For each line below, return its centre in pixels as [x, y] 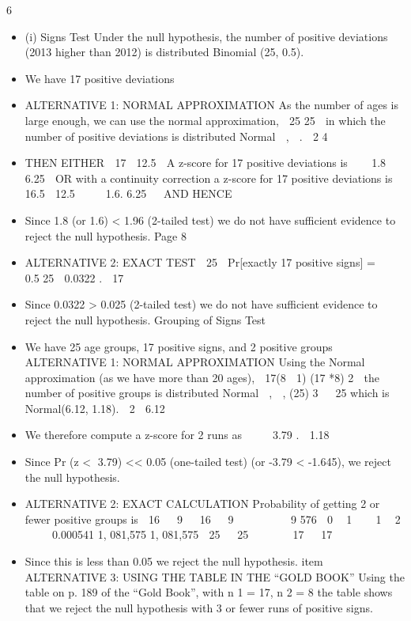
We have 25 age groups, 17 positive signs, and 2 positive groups [179, 346]
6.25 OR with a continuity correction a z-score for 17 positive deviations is [209, 178]
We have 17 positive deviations [100, 78]
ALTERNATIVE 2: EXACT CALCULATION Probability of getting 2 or [202, 504]
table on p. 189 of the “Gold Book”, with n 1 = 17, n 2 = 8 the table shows [209, 592]
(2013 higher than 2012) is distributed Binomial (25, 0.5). [164, 52]
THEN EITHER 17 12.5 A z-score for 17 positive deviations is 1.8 [205, 163]
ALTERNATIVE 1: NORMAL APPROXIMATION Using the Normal [195, 362]
